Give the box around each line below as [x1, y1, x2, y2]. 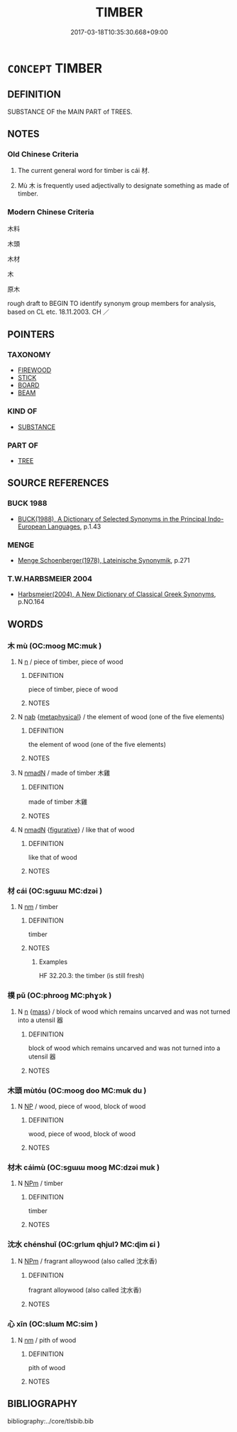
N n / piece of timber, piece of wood [17, 657, 123, 666]
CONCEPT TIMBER [7, 60, 103, 76]
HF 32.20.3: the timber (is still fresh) [38, 972, 145, 980]
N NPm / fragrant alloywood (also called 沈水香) [17, 1257, 158, 1266]
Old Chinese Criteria [7, 149, 79, 159]
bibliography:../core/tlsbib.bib [7, 1416, 94, 1425]
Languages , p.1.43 [47, 522, 101, 531]
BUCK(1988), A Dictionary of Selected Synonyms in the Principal [17, 514, 207, 523]
